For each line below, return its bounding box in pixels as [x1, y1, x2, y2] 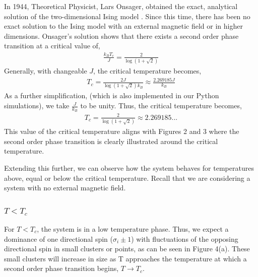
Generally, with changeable [4, 65, 87, 76]
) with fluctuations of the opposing [131, 233, 238, 244]
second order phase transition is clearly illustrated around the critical [4, 135, 218, 146]
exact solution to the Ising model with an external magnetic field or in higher [4, 21, 243, 31]
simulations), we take [4, 100, 70, 111]
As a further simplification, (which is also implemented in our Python [4, 90, 219, 101]
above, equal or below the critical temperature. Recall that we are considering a [4, 172, 250, 183]
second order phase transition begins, [4, 263, 119, 273]
